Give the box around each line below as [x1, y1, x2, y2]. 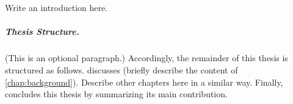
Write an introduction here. [5, 1, 108, 14]
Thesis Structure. [5, 25, 79, 38]
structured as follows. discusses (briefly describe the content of [5, 63, 238, 76]
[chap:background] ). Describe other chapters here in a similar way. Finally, [5, 75, 283, 88]
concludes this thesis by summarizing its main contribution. [5, 87, 228, 100]
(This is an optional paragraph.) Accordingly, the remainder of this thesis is [5, 51, 288, 64]
